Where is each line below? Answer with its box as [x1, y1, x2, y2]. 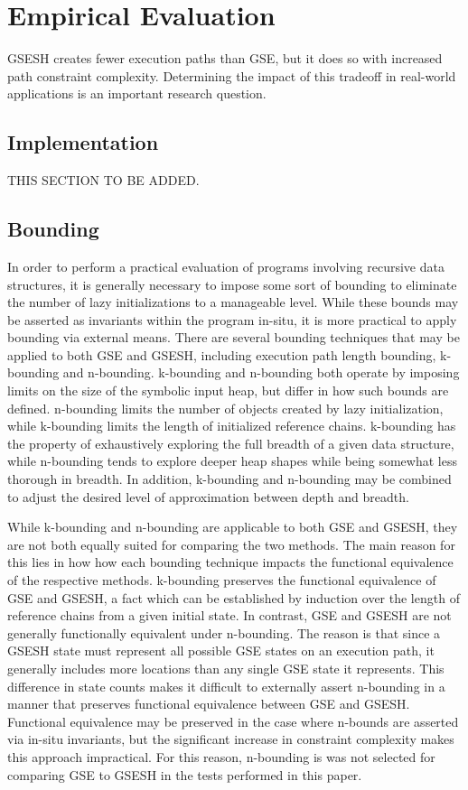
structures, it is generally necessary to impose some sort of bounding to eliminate [7, 274, 457, 293]
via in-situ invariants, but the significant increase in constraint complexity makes [7, 730, 454, 748]
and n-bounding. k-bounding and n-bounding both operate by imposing [62, 363, 460, 382]
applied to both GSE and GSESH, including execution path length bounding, [7, 345, 436, 364]
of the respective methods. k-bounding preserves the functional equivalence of [7, 571, 436, 589]
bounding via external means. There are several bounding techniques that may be [7, 328, 460, 347]
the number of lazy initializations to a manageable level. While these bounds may [7, 293, 459, 311]
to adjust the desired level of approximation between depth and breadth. [7, 487, 409, 506]
